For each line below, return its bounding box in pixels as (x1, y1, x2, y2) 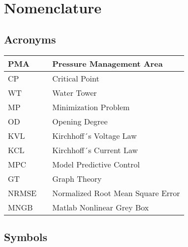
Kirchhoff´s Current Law (52, 144, 138, 156)
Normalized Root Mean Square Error (52, 187, 180, 199)
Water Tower (52, 86, 97, 98)
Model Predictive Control (52, 158, 140, 170)
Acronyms (4, 31, 56, 46)
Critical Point (52, 72, 99, 84)
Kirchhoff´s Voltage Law (52, 129, 137, 141)
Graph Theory (52, 172, 102, 184)
